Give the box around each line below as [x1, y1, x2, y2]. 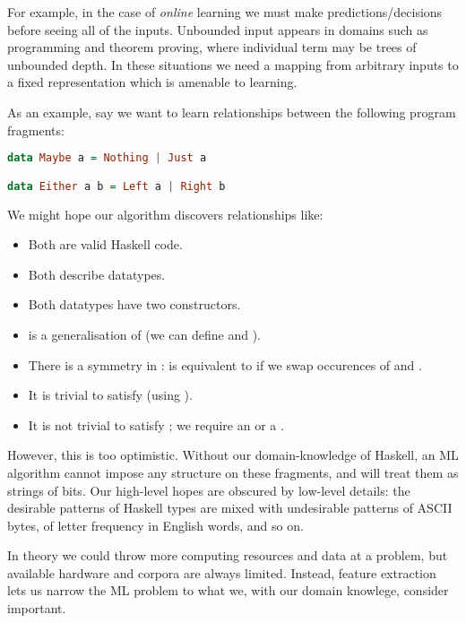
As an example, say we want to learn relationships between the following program [7, 102, 456, 121]
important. [7, 599, 66, 618]
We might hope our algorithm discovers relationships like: [7, 204, 324, 223]
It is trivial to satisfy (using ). [28, 385, 193, 404]
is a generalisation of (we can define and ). [28, 324, 261, 343]
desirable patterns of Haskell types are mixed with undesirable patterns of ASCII [7, 498, 453, 517]
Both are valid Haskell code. [28, 235, 183, 254]
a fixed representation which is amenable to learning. [7, 73, 298, 91]
